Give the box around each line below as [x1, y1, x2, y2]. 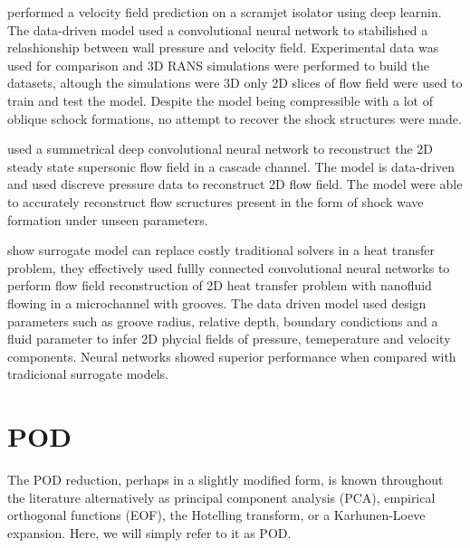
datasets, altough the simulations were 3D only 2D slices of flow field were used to [7, 73, 463, 92]
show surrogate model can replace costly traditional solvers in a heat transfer [7, 241, 436, 260]
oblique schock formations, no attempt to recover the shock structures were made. [7, 109, 462, 128]
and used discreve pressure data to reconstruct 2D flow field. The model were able [7, 175, 463, 194]
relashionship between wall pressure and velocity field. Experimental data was [7, 38, 439, 57]
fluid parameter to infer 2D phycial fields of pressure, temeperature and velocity [7, 329, 451, 348]
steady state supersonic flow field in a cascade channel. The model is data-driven [7, 156, 456, 175]
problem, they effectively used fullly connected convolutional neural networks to [7, 258, 450, 277]
